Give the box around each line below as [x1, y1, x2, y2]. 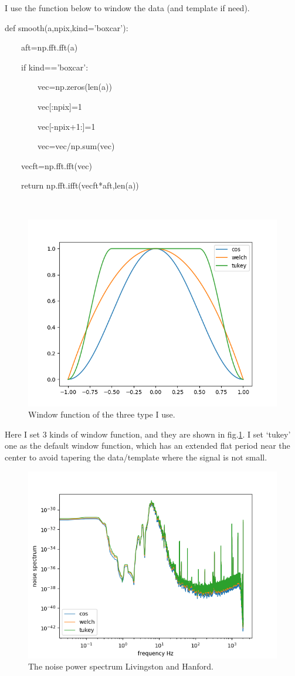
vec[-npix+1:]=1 [37, 120, 96, 132]
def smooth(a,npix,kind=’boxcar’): [5, 21, 128, 33]
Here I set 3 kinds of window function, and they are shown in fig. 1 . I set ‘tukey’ [5, 428, 291, 440]
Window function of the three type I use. [28, 408, 175, 421]
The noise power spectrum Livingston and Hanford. [28, 660, 213, 672]
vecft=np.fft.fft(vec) [21, 159, 92, 171]
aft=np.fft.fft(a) [21, 41, 78, 53]
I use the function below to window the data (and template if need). [5, 2, 250, 14]
